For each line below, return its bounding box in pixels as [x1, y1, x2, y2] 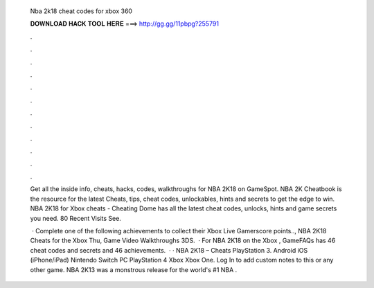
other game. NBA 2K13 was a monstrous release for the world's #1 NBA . [30, 265, 238, 273]
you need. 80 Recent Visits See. [30, 214, 121, 222]
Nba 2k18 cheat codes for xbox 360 [30, 7, 133, 15]
